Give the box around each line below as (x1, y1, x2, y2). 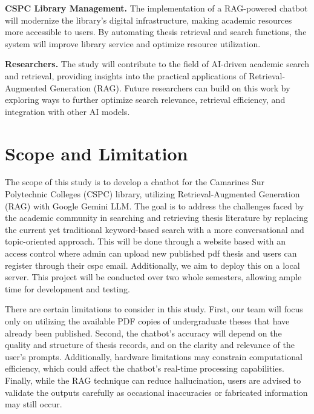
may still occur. (5, 398, 62, 410)
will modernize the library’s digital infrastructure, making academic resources (5, 13, 292, 26)
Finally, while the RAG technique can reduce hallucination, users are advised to (5, 373, 301, 386)
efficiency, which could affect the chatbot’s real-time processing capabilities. (5, 362, 284, 375)
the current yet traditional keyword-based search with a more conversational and (5, 223, 304, 235)
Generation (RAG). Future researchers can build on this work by (50, 81, 290, 94)
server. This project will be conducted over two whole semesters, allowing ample (5, 271, 302, 283)
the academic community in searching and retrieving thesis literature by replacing (5, 211, 308, 224)
